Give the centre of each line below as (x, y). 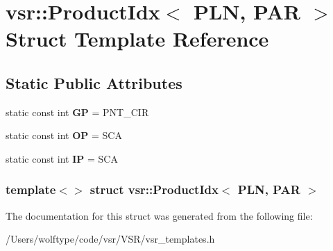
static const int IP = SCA (62, 158)
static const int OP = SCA (64, 135)
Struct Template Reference (137, 39)
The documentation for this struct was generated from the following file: (159, 215)
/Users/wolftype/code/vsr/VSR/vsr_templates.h (110, 239)
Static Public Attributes (94, 82)
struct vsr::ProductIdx (154, 189)
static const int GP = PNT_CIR (77, 112)
